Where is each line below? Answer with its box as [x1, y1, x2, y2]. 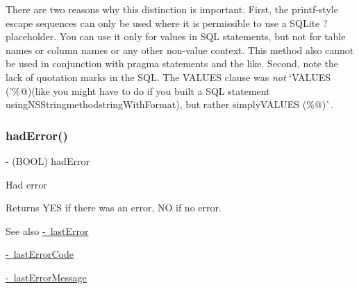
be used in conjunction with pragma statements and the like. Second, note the [6, 56, 339, 71]
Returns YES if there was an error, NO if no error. [6, 200, 222, 215]
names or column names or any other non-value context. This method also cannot [6, 42, 354, 57]
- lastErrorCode [6, 247, 74, 261]
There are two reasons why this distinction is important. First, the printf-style [6, 2, 338, 16]
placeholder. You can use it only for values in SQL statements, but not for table [6, 29, 346, 44]
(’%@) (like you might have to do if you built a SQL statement [6, 83, 270, 98]
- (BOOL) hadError [6, 153, 90, 168]
